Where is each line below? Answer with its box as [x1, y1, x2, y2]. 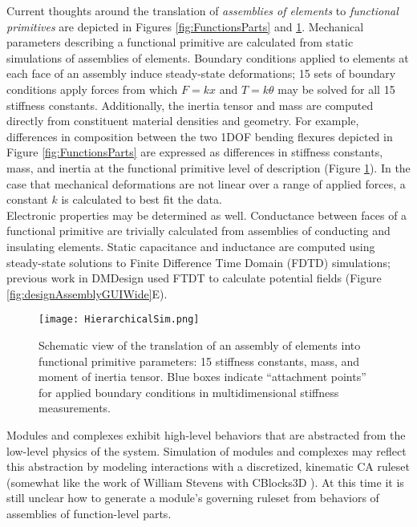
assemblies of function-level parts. [6, 505, 172, 521]
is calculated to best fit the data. [61, 191, 222, 208]
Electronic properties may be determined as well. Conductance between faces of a [6, 206, 407, 223]
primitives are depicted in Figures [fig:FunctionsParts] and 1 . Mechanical [6, 18, 364, 34]
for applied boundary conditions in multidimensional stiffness [38, 383, 339, 400]
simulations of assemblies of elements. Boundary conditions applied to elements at [6, 49, 409, 66]
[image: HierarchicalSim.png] [38, 314, 200, 326]
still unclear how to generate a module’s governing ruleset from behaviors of [6, 489, 379, 506]
